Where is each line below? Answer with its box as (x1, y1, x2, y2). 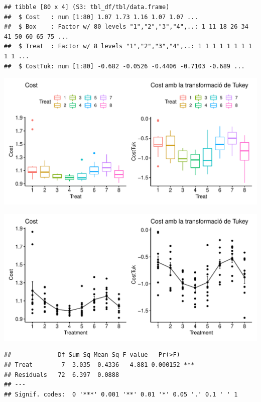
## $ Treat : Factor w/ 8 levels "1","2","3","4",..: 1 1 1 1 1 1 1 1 (4, 43, 252, 50)
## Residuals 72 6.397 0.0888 (4, 371, 119, 378)
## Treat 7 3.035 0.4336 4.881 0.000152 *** (4, 361, 195, 368)
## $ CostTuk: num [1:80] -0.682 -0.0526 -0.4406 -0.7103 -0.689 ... (4, 62, 245, 70)
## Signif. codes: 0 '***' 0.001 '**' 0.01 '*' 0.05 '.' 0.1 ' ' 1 (4, 390, 238, 398)
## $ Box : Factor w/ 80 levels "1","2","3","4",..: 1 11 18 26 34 (4, 23, 248, 31)
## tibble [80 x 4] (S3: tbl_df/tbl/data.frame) (4, 4, 170, 11)
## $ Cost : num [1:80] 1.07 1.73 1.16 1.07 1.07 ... (4, 13, 198, 21)
